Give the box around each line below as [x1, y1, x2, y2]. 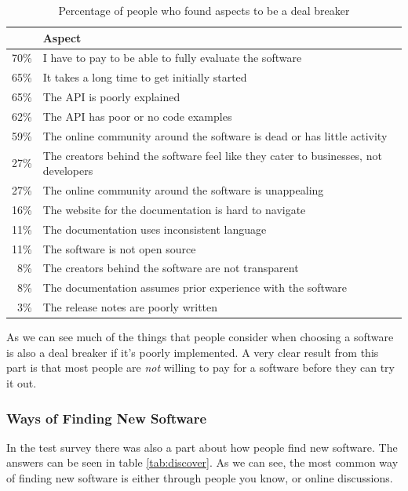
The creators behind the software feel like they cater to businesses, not [42, 147, 382, 163]
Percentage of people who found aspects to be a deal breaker [58, 2, 350, 18]
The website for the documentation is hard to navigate [42, 201, 306, 217]
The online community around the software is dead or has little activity [42, 127, 388, 144]
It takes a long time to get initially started [42, 69, 247, 85]
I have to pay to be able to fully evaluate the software [42, 49, 302, 66]
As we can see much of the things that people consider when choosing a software [6, 329, 394, 345]
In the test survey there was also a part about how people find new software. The [6, 438, 398, 455]
